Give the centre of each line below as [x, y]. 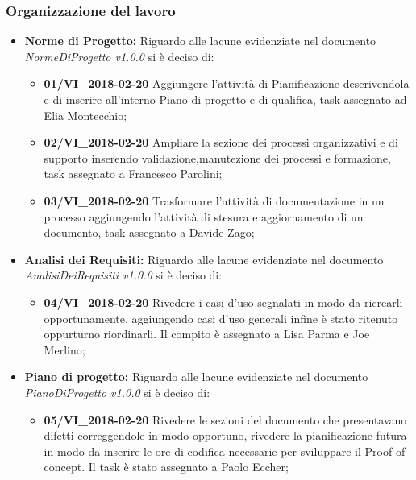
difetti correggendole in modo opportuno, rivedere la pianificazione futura [225, 435]
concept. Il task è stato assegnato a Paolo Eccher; [166, 467]
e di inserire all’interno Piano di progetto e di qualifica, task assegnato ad [225, 99]
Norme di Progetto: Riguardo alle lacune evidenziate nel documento [200, 41]
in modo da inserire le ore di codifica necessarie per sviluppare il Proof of [225, 451]
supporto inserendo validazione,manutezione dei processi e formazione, [217, 157]
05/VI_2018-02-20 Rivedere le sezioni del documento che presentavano [225, 419]
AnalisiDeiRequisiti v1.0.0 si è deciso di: [123, 275]
